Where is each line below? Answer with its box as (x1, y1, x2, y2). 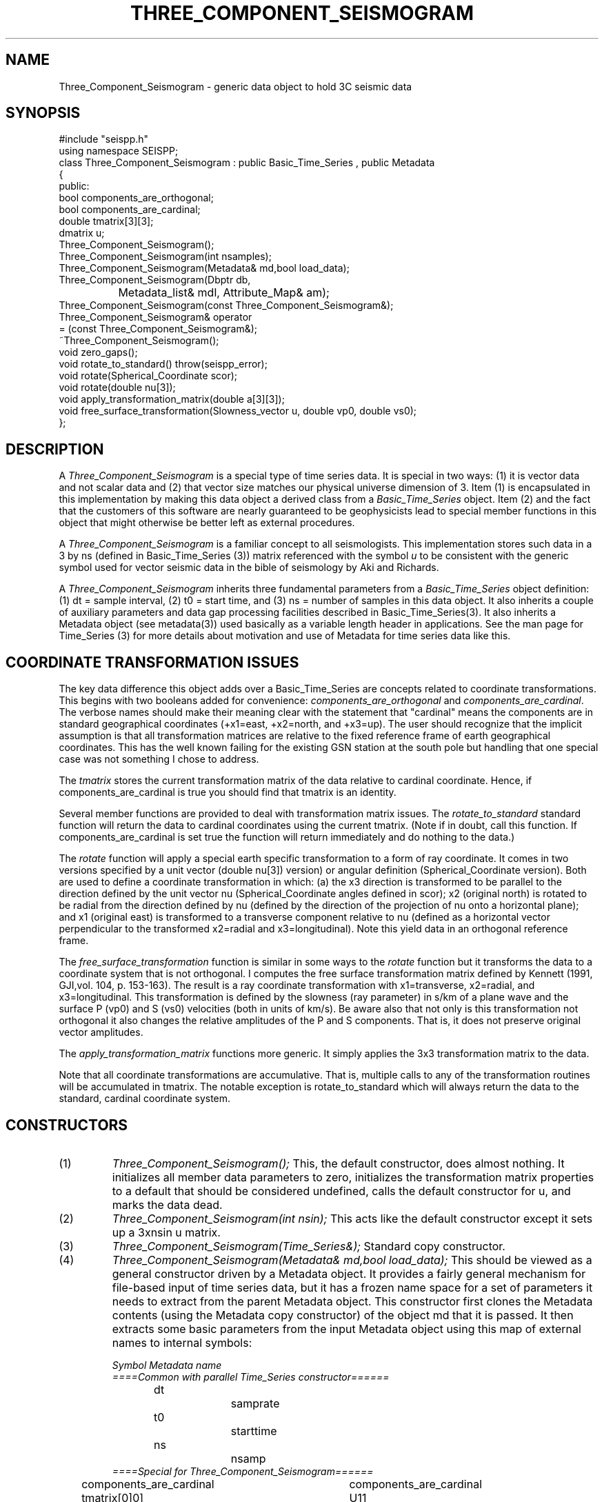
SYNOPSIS (6, 104, 81, 122)
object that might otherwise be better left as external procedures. (59, 517, 355, 529)
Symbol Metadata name (112, 1359, 222, 1371)
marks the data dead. (112, 1197, 223, 1212)
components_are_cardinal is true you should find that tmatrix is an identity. (59, 786, 396, 799)
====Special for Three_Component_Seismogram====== (112, 1465, 374, 1477)
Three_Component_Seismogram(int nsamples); (59, 250, 272, 263)
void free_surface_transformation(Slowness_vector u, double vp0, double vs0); (59, 405, 417, 417)
